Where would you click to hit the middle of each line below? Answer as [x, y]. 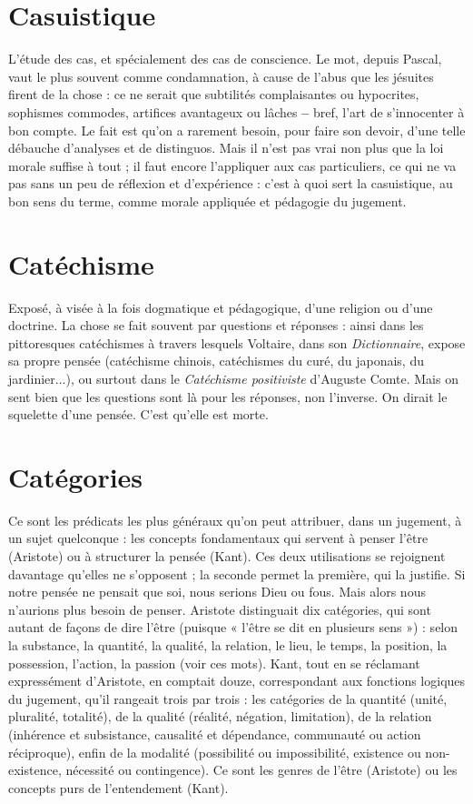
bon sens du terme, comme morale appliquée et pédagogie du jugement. [207, 201]
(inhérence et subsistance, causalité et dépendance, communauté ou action [215, 734]
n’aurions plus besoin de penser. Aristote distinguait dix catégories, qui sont [220, 609]
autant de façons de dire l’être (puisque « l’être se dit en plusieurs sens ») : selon [233, 627]
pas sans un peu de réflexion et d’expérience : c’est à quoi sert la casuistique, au [231, 183]
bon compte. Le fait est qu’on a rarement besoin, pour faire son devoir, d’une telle [237, 130]
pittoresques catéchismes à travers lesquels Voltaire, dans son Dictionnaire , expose [237, 342]
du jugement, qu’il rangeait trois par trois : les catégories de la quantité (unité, [228, 698]
